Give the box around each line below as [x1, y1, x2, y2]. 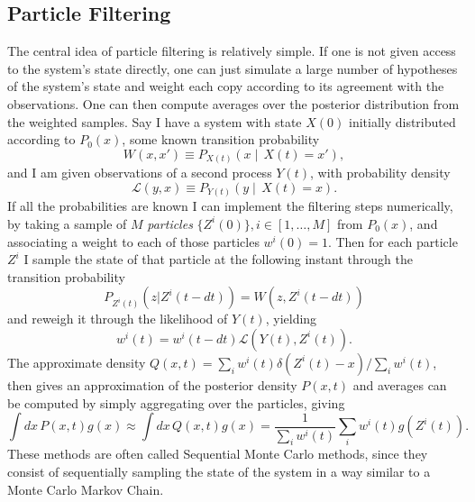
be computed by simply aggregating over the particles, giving [7, 393, 345, 412]
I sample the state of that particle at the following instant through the [23, 250, 413, 269]
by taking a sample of [7, 214, 127, 233]
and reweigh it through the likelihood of [7, 309, 228, 328]
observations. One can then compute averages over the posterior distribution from [7, 94, 460, 113]
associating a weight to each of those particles [7, 232, 260, 251]
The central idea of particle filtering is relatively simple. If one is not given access [7, 41, 456, 60]
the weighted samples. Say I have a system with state [7, 112, 302, 131]
